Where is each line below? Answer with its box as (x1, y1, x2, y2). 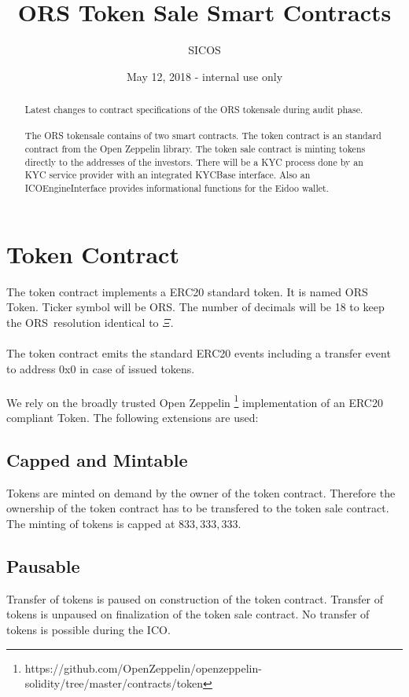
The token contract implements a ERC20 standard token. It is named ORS (6, 283, 368, 299)
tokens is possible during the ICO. (6, 622, 171, 638)
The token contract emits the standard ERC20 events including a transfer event (6, 345, 391, 361)
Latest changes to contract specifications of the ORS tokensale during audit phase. (24, 103, 363, 116)
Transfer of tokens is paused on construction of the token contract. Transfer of (6, 590, 384, 607)
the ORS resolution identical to (6, 314, 159, 330)
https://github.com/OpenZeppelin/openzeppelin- (24, 659, 262, 676)
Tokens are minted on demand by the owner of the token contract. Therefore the (6, 484, 396, 501)
